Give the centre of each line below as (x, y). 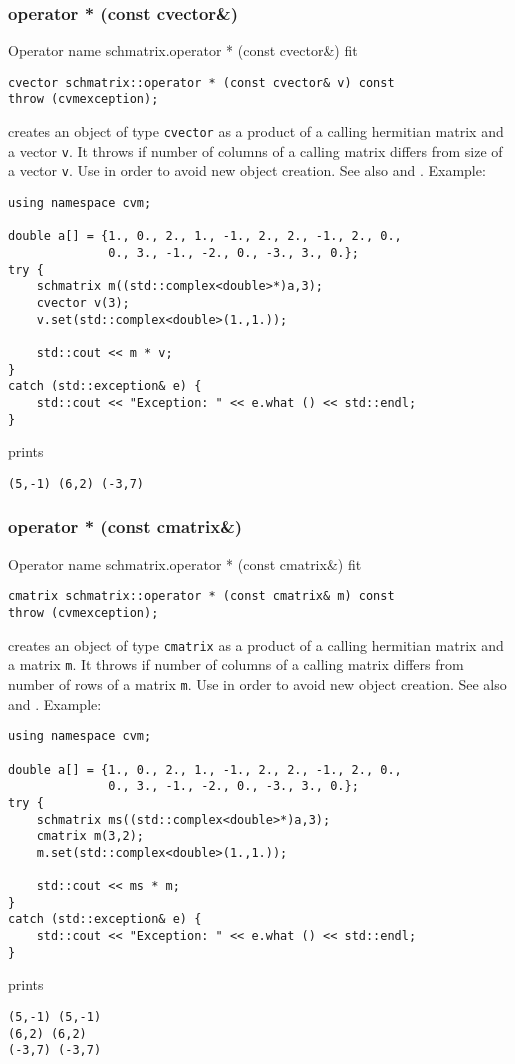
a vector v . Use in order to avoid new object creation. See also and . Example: (247, 170)
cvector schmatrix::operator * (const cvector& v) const (201, 82)
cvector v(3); (83, 303)
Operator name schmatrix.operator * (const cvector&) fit (183, 50)
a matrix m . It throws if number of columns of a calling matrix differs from (236, 664)
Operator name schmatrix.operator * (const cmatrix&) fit (185, 563)
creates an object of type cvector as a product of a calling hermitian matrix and (256, 131)
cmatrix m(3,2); (90, 836)
